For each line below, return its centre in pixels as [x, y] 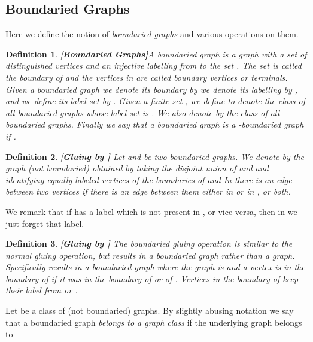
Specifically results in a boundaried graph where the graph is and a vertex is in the [155, 267]
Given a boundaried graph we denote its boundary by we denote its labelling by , [152, 89]
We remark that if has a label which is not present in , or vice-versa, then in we [151, 211]
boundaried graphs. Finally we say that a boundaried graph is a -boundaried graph [155, 124]
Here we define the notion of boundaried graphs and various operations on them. [152, 34]
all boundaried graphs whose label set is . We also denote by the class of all [143, 112]
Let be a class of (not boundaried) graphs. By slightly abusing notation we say [150, 311]
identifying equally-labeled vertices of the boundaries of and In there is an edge [149, 179]
